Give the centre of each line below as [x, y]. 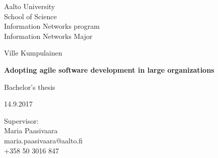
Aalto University [30, 6]
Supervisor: [21, 120]
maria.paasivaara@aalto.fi [44, 140]
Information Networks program [52, 26]
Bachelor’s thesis [30, 87]
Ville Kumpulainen [33, 53]
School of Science [30, 16]
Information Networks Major [48, 36]
